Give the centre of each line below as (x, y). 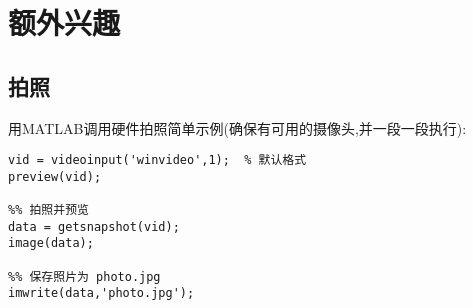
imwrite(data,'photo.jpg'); (101, 293)
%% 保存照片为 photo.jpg (84, 276)
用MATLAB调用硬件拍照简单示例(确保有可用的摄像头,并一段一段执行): (237, 127)
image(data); (51, 243)
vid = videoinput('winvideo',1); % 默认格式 (157, 160)
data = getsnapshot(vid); (94, 226)
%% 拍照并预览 (48, 210)
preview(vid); (55, 176)
